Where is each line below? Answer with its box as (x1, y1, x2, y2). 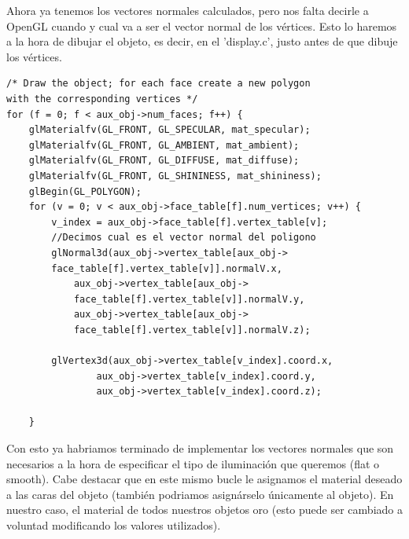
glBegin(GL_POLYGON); (28, 185, 142, 197)
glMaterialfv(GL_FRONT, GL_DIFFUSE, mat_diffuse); (28, 155, 300, 167)
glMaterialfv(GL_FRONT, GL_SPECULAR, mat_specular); (28, 124, 311, 136)
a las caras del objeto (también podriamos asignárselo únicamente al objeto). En (6, 486, 394, 502)
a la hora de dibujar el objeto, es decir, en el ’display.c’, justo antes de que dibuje (6, 33, 398, 49)
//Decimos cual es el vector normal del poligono (51, 232, 316, 244)
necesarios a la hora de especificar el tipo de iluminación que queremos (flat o (6, 455, 380, 471)
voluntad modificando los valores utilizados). (6, 517, 221, 533)
